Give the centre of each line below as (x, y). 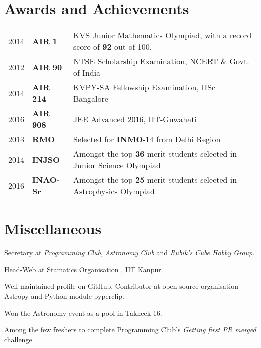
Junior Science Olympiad (117, 165)
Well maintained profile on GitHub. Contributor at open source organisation (121, 286)
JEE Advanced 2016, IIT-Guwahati (135, 119)
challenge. (19, 339)
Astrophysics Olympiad (114, 191)
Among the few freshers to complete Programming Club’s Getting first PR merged (130, 330)
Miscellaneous (53, 229)
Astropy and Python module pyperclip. (64, 296)
